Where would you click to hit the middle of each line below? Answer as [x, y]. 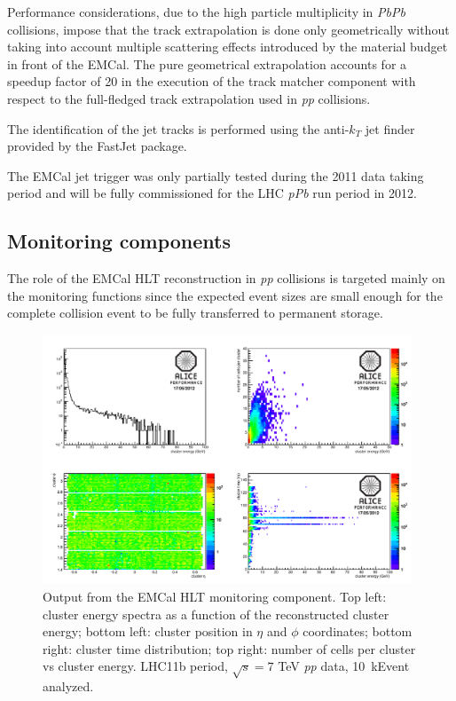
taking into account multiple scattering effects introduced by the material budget [228, 47]
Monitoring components [119, 241]
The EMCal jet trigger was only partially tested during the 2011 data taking [216, 175]
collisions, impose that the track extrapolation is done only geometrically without [228, 29]
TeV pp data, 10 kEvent [344, 666]
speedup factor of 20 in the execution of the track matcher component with [212, 81]
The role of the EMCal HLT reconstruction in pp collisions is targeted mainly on [226, 278]
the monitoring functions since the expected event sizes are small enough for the [225, 295]
